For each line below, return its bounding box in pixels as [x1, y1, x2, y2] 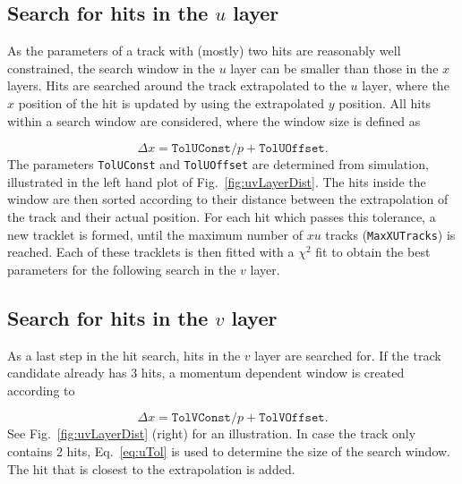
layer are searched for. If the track [254, 345, 441, 364]
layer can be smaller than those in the [230, 58, 439, 77]
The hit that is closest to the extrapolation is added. [7, 459, 295, 478]
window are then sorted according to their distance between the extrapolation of [7, 190, 449, 208]
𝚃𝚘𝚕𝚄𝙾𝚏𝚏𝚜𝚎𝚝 [259, 142, 325, 156]
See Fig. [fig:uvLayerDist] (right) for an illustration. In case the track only [7, 424, 416, 443]
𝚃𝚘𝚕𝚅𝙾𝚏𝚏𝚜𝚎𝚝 [259, 412, 325, 425]
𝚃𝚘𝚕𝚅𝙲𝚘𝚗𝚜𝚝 [171, 412, 231, 425]
